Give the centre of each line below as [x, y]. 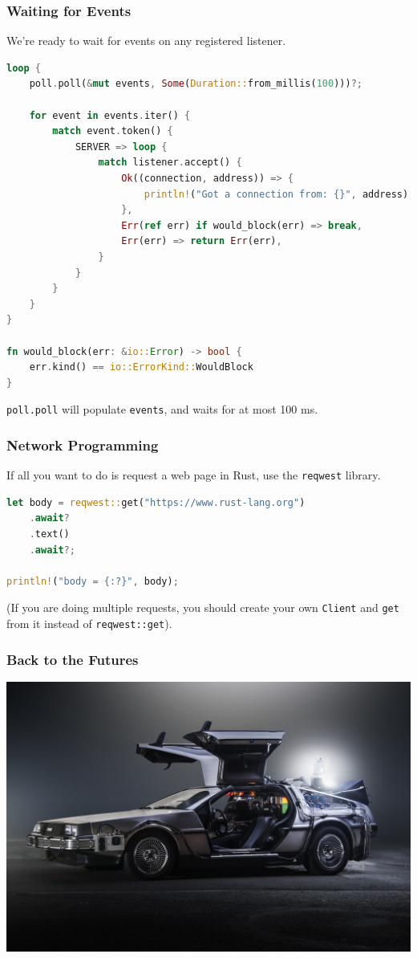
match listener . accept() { [170, 163]
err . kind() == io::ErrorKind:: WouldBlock [141, 367]
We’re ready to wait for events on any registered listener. [146, 41]
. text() [49, 534]
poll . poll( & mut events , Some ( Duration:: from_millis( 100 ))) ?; [196, 84]
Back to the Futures [73, 659]
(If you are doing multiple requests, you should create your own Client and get [203, 607]
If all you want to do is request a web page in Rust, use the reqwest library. [194, 475]
